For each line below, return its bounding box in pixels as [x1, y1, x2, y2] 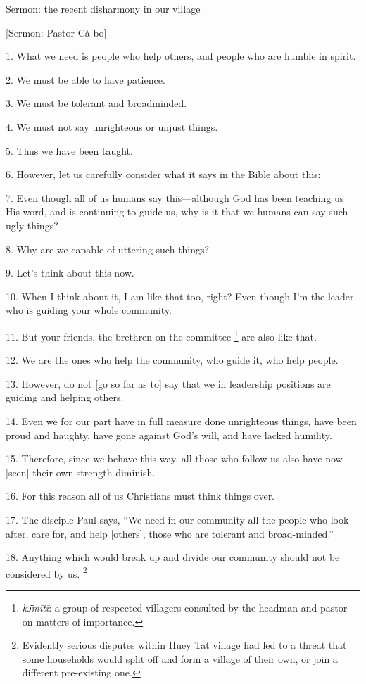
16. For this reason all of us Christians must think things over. [6, 488, 275, 503]
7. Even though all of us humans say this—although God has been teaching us [6, 190, 344, 205]
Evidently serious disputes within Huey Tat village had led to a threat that [22, 638, 347, 652]
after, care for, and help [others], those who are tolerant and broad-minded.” [6, 526, 334, 540]
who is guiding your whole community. [6, 303, 172, 317]
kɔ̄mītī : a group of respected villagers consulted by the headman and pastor [22, 600, 348, 614]
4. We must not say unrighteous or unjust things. [6, 119, 218, 134]
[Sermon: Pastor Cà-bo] [6, 25, 107, 39]
